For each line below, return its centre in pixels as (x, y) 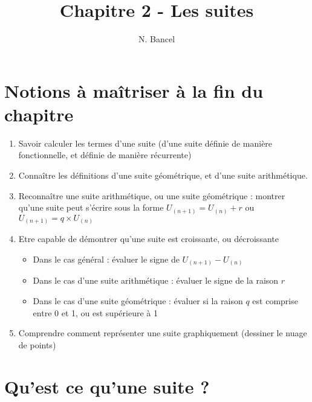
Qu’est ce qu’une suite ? (107, 386)
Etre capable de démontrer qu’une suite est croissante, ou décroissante (148, 239)
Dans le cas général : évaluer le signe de (106, 259)
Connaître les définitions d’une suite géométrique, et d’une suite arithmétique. (163, 175)
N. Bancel (157, 39)
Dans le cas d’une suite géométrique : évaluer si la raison (138, 300)
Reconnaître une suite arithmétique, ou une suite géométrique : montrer (152, 195)
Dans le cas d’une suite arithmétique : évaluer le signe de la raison (156, 280)
